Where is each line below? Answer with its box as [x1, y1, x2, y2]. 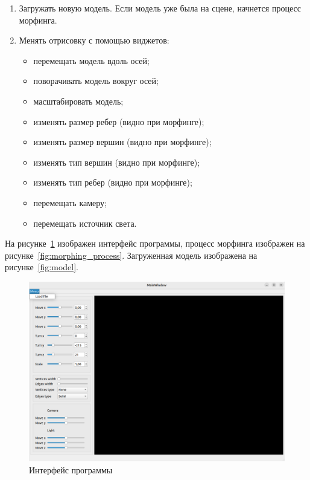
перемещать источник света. [33, 216, 137, 229]
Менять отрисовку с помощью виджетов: [19, 34, 169, 47]
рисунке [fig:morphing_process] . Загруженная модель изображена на [5, 248, 258, 261]
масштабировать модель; [33, 94, 124, 107]
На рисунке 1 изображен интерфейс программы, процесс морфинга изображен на [5, 237, 305, 250]
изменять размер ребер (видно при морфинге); [33, 115, 204, 128]
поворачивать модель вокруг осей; [33, 74, 159, 87]
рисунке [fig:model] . [5, 261, 78, 273]
